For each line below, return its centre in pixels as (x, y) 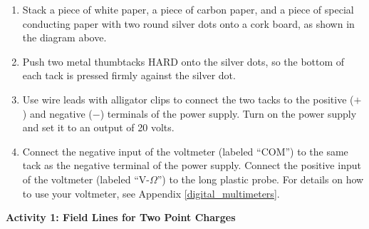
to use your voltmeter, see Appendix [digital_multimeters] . (151, 193)
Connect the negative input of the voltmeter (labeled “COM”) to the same (185, 151)
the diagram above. (64, 37)
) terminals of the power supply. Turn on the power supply (228, 113)
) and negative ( (57, 113)
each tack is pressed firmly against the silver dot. (129, 75)
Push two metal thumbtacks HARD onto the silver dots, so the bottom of (183, 61)
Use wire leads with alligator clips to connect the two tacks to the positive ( (188, 99)
